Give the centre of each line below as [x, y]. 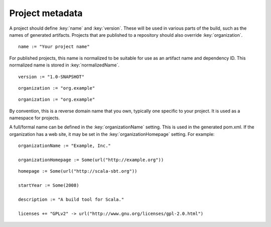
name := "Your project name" [54, 47]
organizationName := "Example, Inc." [65, 146]
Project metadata [46, 13]
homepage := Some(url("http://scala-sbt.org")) [78, 171]
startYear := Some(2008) [49, 185]
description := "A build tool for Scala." [71, 199]
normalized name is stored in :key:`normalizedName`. [64, 65]
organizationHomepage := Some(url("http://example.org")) [91, 160]
